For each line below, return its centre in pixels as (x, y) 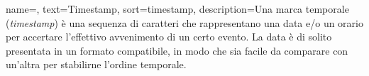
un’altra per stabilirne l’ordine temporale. (96, 64)
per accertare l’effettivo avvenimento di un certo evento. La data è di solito (169, 37)
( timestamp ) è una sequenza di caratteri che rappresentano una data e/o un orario (184, 22)
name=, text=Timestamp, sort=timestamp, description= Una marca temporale (177, 9)
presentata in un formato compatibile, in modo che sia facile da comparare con (177, 50)
